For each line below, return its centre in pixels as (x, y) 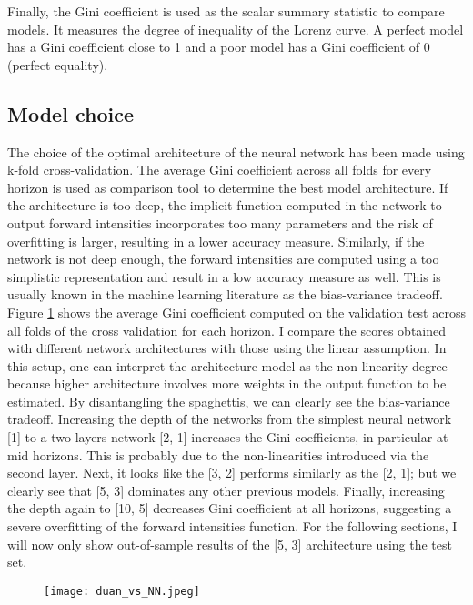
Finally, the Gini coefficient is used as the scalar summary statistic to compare (226, 11)
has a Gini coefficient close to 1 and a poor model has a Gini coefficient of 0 (219, 47)
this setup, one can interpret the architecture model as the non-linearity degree (227, 365)
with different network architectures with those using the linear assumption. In (227, 348)
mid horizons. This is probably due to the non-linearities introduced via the (218, 454)
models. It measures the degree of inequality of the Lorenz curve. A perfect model (236, 29)
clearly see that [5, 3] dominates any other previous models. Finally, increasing (226, 490)
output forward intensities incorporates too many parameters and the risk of (220, 222)
